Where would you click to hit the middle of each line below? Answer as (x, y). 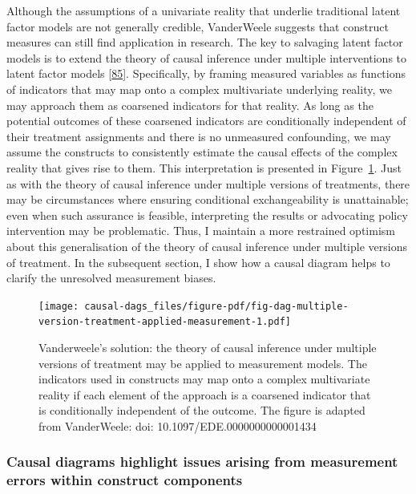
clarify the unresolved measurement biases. (111, 278)
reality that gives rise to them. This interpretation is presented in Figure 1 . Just (204, 167)
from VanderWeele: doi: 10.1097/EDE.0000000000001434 (178, 425)
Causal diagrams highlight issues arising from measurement (202, 462)
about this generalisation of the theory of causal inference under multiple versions (207, 246)
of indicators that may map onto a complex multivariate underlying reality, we (199, 89)
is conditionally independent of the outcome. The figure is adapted (202, 410)
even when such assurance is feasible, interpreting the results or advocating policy (207, 215)
